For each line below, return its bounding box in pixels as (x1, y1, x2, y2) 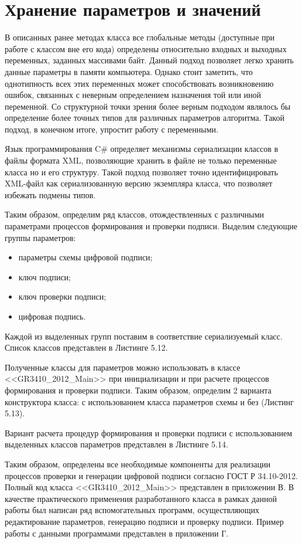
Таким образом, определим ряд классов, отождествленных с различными (5, 208, 264, 220)
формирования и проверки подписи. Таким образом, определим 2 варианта (5, 384, 272, 396)
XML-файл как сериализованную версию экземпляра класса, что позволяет (5, 177, 273, 189)
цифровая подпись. (18, 310, 86, 322)
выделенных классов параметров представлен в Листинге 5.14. (5, 438, 228, 450)
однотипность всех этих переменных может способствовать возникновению (5, 77, 274, 89)
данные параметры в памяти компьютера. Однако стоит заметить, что (5, 65, 253, 77)
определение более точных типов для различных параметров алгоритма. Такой (5, 111, 284, 124)
